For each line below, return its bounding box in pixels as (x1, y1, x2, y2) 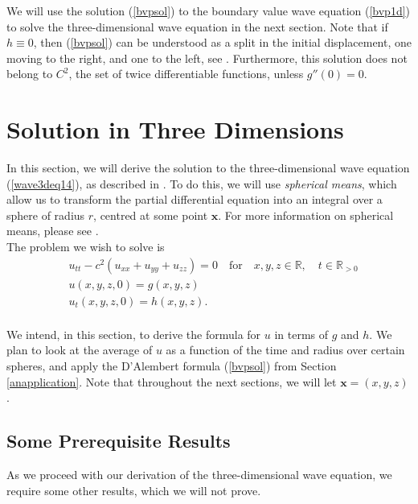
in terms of (274, 325, 329, 342)
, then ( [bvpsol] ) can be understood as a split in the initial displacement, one (33, 34, 412, 51)
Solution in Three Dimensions (6, 113, 344, 146)
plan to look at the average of (6, 341, 153, 358)
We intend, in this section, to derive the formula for (6, 325, 261, 342)
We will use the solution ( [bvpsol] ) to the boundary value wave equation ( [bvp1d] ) (6, 2, 411, 19)
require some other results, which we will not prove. (6, 481, 261, 498)
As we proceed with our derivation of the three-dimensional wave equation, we (6, 465, 392, 482)
